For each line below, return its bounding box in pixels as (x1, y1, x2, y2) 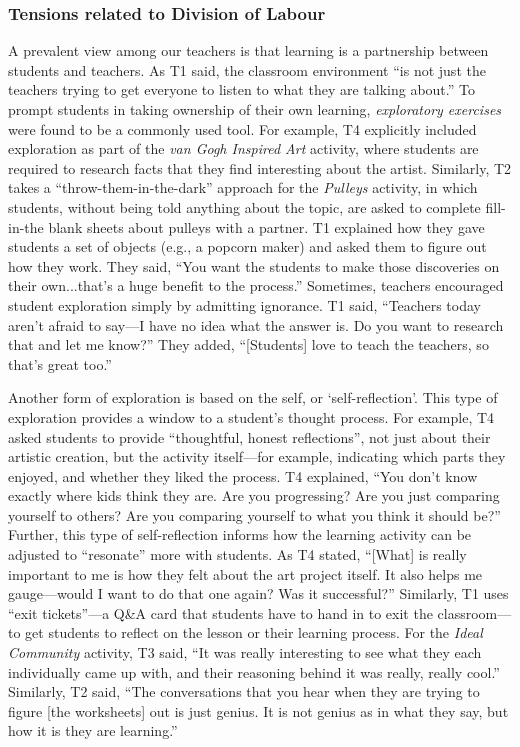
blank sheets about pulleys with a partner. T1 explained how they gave (48, 216, 485, 237)
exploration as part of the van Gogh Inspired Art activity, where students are (8, 138, 479, 159)
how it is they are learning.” (8, 720, 178, 741)
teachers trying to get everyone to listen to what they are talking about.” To (8, 79, 475, 100)
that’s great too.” (8, 353, 112, 374)
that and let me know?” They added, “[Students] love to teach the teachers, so (8, 334, 489, 355)
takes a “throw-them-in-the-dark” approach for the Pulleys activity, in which (8, 177, 478, 198)
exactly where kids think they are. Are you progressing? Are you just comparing (8, 485, 500, 506)
